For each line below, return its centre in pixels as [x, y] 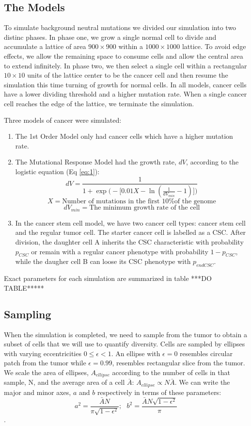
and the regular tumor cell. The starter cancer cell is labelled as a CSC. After [131, 232]
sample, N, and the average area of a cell [64, 382]
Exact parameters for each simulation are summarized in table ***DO [108, 278]
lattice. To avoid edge [214, 46]
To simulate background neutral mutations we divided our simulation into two [120, 27]
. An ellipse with [136, 353]
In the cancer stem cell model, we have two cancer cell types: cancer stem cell [130, 222]
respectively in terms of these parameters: [159, 392]
